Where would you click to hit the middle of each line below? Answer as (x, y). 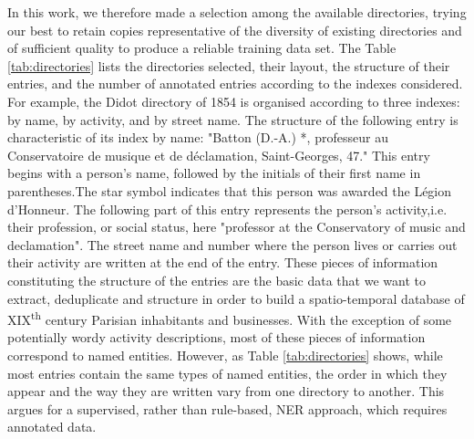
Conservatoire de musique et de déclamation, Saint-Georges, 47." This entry (219, 155)
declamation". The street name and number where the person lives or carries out (232, 244)
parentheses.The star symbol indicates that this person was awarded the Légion (230, 190)
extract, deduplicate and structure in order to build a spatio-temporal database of (236, 298)
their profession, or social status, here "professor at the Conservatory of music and (237, 227)
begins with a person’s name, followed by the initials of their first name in (214, 173)
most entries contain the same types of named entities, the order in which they (227, 373)
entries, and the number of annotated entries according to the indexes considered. (235, 84)
